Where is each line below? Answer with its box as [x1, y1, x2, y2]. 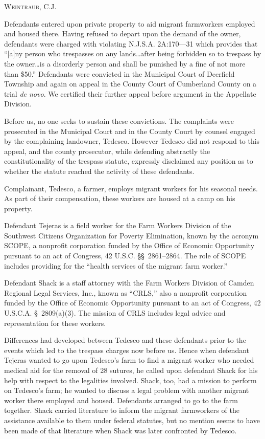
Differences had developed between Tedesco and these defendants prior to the [4, 335, 246, 345]
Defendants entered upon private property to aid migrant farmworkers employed [4, 18, 255, 29]
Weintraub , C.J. [4, 1, 57, 11]
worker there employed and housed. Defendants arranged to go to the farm [4, 394, 238, 405]
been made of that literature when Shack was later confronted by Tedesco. [4, 425, 237, 435]
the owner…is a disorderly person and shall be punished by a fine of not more [4, 58, 246, 69]
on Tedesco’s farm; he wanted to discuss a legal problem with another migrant [4, 385, 249, 396]
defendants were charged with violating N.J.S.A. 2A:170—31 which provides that [4, 38, 258, 49]
